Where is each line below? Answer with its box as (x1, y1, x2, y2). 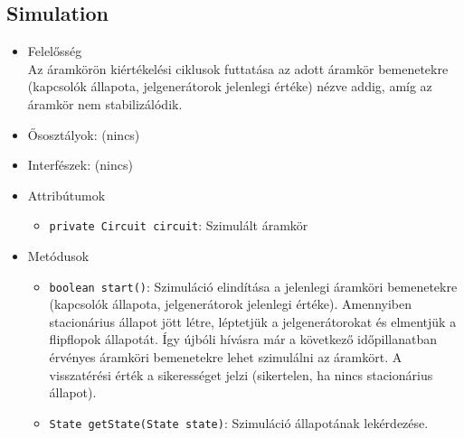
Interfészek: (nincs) (27, 155, 133, 174)
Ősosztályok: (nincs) (27, 125, 140, 144)
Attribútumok (27, 185, 106, 204)
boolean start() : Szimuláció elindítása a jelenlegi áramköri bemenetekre (49, 276, 458, 295)
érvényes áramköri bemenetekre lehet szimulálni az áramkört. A (49, 348, 402, 367)
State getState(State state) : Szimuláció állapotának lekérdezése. (49, 413, 429, 432)
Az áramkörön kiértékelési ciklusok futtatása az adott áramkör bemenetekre (27, 59, 449, 78)
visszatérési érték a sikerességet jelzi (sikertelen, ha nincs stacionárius (49, 365, 433, 384)
